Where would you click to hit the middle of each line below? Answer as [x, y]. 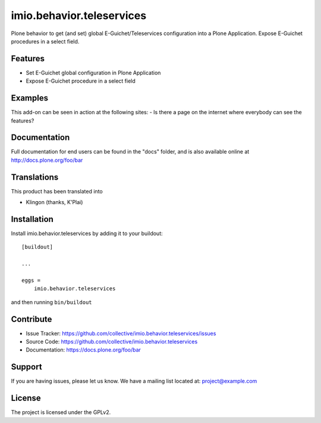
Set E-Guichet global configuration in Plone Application [93, 73]
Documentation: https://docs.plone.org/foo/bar [83, 350]
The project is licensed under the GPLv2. [61, 412]
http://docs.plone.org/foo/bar [47, 160]
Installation [32, 219]
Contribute [32, 319]
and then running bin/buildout [51, 302]
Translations [35, 177]
